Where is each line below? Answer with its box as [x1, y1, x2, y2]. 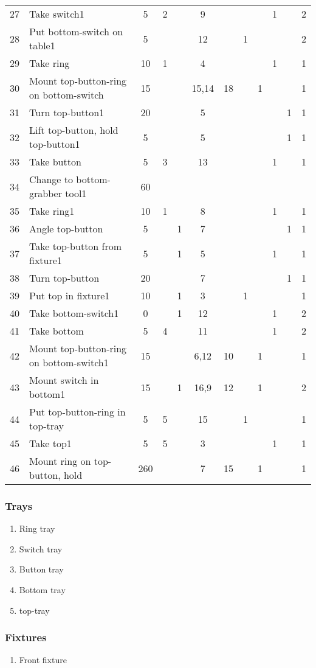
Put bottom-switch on [29, 24, 123, 38]
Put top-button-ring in [29, 405, 126, 419]
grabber [29, 186, 62, 200]
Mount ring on [29, 454, 91, 468]
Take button [29, 155, 81, 169]
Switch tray [19, 542, 63, 555]
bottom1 [29, 387, 66, 401]
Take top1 [29, 436, 72, 450]
